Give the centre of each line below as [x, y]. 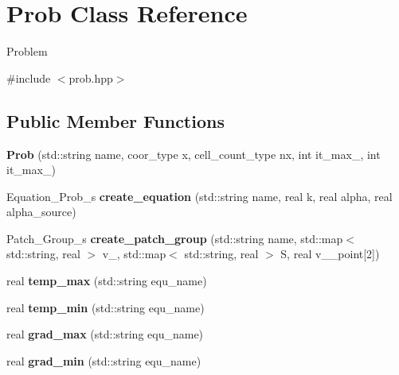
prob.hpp [91, 77]
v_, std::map [134, 254]
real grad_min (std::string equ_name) [104, 360]
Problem [27, 51]
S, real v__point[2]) [330, 254]
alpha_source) [41, 212]
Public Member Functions [115, 120]
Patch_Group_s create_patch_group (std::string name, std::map [175, 238]
